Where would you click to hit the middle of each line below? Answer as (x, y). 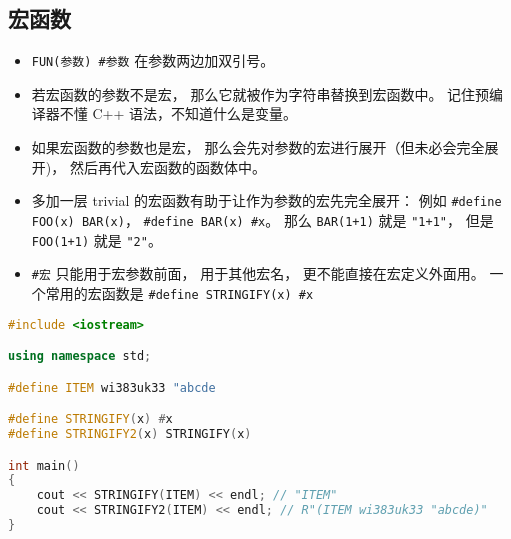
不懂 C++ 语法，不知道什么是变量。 (178, 113)
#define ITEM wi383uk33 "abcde (112, 387)
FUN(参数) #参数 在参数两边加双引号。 (153, 60)
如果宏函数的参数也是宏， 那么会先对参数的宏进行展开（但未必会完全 (258, 147)
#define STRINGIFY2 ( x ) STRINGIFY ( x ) (130, 433)
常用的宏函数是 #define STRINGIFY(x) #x (179, 292)
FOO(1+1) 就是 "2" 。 (96, 239)
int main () (44, 465)
